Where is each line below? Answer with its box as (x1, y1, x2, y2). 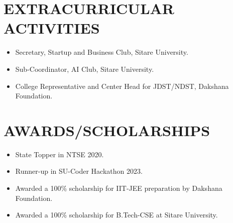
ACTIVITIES (4, 18, 100, 38)
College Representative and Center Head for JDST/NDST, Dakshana (15, 80, 229, 91)
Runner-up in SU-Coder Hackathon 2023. (15, 166, 143, 176)
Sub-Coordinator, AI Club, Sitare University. (15, 63, 154, 74)
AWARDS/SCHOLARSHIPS (4, 120, 210, 140)
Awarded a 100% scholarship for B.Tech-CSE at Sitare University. (15, 209, 218, 220)
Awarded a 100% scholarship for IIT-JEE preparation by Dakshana (15, 183, 222, 193)
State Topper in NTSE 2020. (15, 149, 104, 159)
